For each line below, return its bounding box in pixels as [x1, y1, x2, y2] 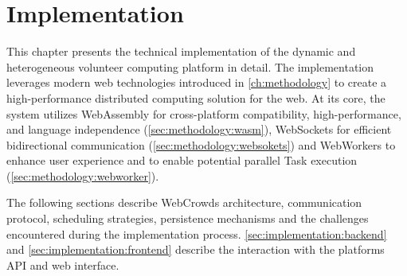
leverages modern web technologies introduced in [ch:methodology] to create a [6, 74, 387, 91]
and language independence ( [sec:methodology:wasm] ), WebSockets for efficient [6, 121, 392, 138]
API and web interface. [6, 256, 119, 273]
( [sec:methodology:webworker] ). [6, 167, 159, 184]
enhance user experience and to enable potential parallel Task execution [6, 152, 358, 169]
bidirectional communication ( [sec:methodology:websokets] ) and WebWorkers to [6, 136, 396, 153]
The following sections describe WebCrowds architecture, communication [6, 194, 362, 211]
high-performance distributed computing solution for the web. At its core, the [6, 89, 385, 106]
